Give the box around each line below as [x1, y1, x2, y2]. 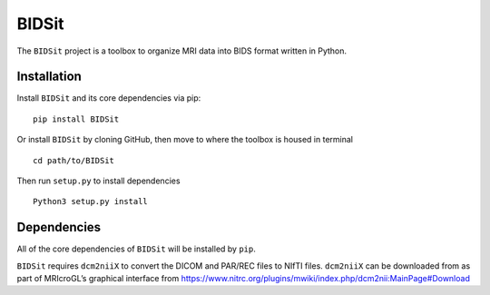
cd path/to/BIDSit [33, 155, 115, 165]
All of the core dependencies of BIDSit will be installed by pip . [16, 243, 256, 254]
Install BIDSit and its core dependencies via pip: [16, 93, 201, 103]
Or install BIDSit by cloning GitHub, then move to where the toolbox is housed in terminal [16, 134, 354, 145]
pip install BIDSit [33, 113, 120, 124]
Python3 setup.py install [33, 196, 149, 207]
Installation [16, 69, 82, 84]
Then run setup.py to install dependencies [16, 175, 181, 186]
